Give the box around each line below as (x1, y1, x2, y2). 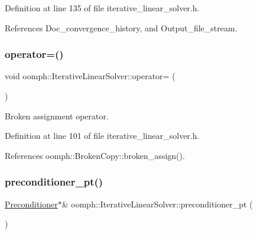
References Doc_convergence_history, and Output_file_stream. (5, 21, 238, 34)
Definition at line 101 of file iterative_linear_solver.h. (5, 129, 200, 142)
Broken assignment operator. (5, 109, 109, 122)
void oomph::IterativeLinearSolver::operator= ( (5, 70, 175, 82)
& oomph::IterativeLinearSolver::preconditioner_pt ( (61, 197, 253, 210)
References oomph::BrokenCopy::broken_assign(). (5, 149, 185, 161)
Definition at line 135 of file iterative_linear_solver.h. (5, 2, 200, 14)
